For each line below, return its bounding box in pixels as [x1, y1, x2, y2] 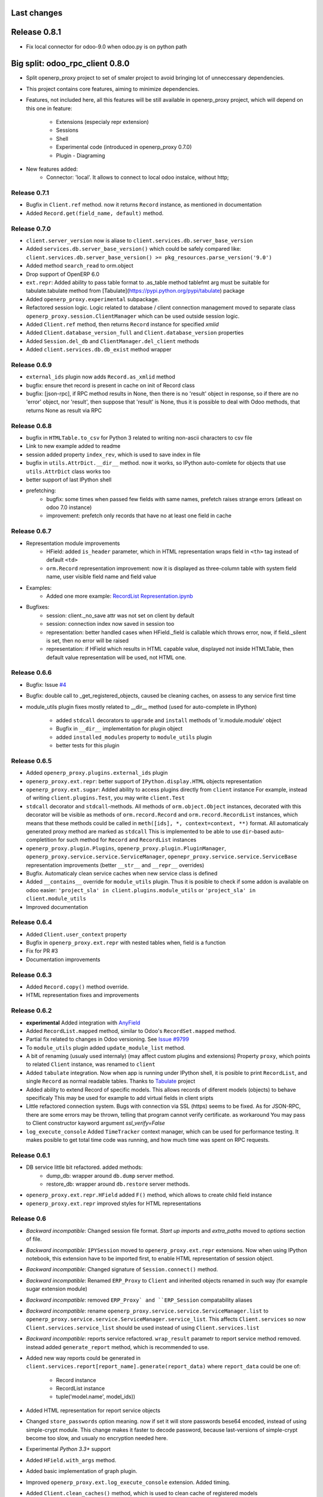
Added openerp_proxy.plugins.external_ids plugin [26, 769, 168, 777]
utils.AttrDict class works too [26, 468, 111, 475]
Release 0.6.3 [11, 971, 52, 979]
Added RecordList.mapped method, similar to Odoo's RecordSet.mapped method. [26, 1027, 236, 1034]
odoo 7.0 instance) [46, 504, 92, 511]
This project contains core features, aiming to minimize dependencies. [26, 85, 200, 92]
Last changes [11, 8, 63, 18]
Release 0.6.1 [11, 1151, 50, 1159]
